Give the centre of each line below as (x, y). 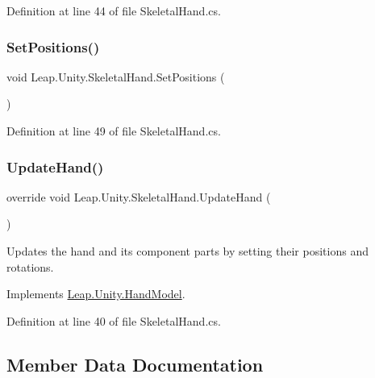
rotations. (30, 266)
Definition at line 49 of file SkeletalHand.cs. (114, 131)
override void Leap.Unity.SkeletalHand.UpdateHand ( (139, 196)
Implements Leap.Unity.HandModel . (96, 294)
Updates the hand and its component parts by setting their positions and (187, 251)
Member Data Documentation (135, 364)
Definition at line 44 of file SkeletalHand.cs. (114, 10)
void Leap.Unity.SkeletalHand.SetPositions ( (116, 76)
